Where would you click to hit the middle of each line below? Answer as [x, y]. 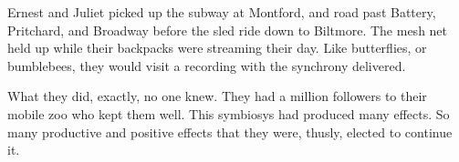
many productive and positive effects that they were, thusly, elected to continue [230, 132]
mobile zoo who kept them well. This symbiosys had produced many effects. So [229, 113]
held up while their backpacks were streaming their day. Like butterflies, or [217, 48]
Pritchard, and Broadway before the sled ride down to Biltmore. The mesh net [228, 30]
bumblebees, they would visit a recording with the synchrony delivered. [207, 65]
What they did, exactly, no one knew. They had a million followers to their [217, 96]
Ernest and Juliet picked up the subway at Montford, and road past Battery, [222, 12]
